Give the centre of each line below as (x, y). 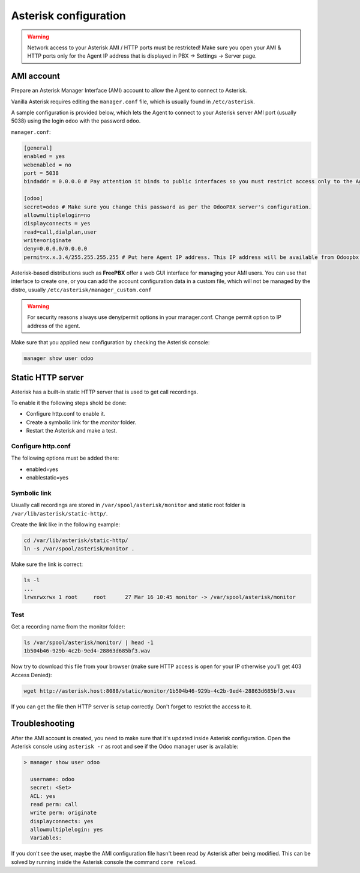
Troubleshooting (43, 724)
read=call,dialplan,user (60, 232)
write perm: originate (64, 813)
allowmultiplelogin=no (57, 215)
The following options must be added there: (65, 458)
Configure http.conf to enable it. (66, 414)
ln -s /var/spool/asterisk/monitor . (79, 549)
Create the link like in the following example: (65, 525)
